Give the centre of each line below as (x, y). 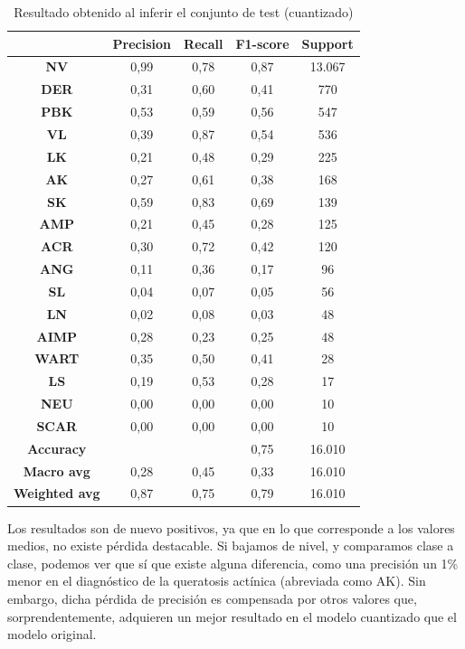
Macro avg (57, 470)
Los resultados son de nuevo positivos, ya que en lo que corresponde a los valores (231, 527)
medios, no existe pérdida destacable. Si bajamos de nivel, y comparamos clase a (231, 546)
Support (327, 43)
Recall (204, 43)
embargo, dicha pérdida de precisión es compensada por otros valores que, (212, 598)
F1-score (262, 43)
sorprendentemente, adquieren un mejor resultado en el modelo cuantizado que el (232, 616)
